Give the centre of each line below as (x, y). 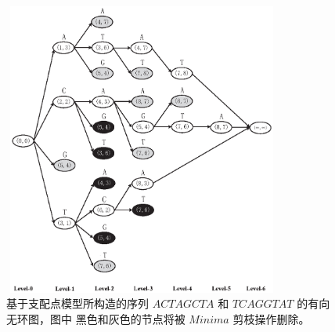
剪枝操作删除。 (271, 318)
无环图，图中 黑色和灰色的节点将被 (96, 318)
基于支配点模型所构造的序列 (77, 303)
